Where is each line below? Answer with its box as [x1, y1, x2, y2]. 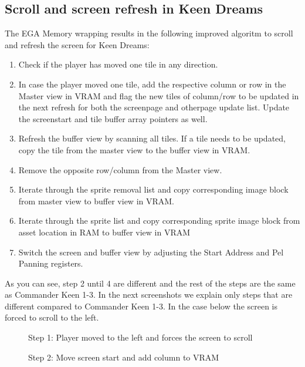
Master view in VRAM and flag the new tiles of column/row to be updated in [18, 89, 299, 102]
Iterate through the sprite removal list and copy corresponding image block [18, 183, 289, 196]
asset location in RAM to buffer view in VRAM [18, 225, 191, 238]
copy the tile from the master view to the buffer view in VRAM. [18, 143, 250, 156]
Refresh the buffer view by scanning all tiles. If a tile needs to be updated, [18, 132, 286, 144]
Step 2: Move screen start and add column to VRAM [28, 351, 219, 363]
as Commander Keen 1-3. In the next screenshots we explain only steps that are [5, 288, 293, 301]
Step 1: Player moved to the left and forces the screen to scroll [28, 331, 253, 344]
